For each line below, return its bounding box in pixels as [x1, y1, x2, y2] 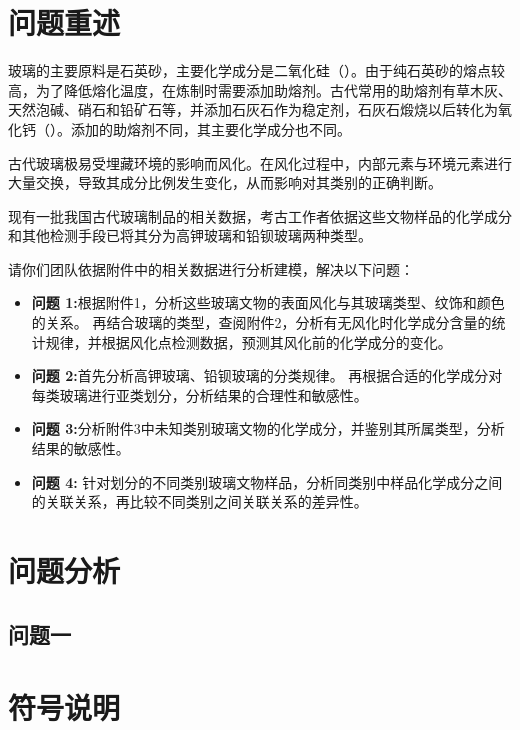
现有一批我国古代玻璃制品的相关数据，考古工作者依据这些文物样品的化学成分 [8, 205, 512, 226]
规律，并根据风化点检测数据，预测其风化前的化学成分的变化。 [45, 331, 452, 352]
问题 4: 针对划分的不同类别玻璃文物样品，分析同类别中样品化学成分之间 [31, 471, 503, 492]
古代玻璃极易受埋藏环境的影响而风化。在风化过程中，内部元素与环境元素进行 [8, 152, 512, 173]
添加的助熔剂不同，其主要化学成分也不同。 [70, 118, 351, 139]
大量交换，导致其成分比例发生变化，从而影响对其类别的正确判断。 [8, 172, 442, 193]
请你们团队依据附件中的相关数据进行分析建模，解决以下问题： [8, 258, 414, 279]
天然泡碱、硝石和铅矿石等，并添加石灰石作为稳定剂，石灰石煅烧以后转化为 [8, 99, 498, 120]
